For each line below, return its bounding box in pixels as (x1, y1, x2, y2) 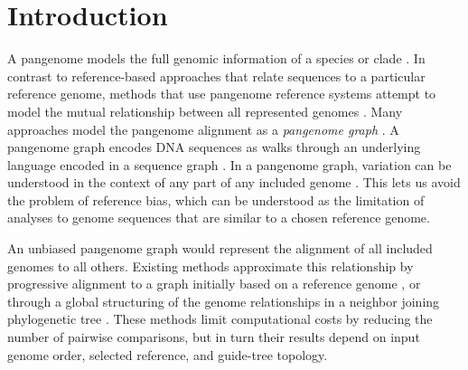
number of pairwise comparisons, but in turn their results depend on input (7, 327, 420, 346)
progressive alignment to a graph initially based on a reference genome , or (7, 274, 421, 293)
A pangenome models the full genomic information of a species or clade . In (7, 49, 426, 68)
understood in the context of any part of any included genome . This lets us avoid (7, 173, 461, 192)
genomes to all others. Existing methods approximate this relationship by (7, 256, 414, 275)
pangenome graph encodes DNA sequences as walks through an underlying (7, 138, 421, 157)
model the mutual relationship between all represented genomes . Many (7, 101, 403, 120)
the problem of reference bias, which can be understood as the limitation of (7, 190, 425, 209)
